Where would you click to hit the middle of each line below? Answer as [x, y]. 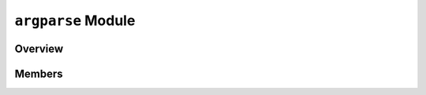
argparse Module [75, 20]
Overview [39, 48]
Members [39, 73]
